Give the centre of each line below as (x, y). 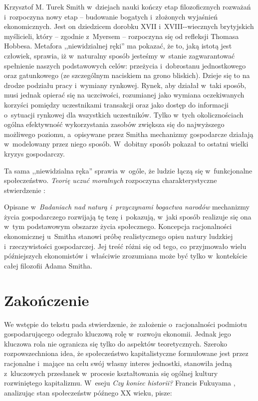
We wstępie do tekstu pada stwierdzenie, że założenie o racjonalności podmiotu (126, 324)
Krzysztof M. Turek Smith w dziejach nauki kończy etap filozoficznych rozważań (128, 6)
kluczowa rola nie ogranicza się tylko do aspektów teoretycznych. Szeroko (116, 343)
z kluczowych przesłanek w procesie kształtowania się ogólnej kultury (111, 373)
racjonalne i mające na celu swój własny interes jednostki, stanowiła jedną (118, 363)
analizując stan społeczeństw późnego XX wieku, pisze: (88, 392)
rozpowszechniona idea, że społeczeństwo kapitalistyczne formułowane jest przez (126, 353)
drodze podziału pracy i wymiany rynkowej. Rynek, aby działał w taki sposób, (125, 85)
